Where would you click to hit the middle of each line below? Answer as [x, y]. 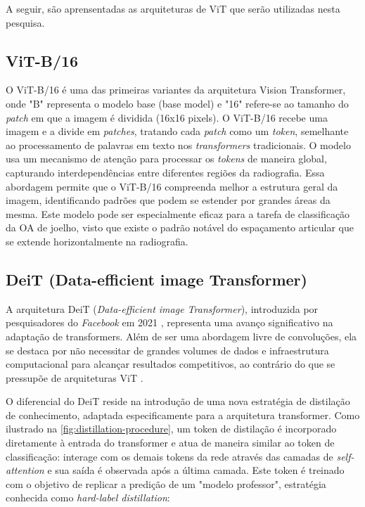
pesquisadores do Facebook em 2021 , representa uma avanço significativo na [169, 322]
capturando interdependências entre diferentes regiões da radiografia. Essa [165, 172]
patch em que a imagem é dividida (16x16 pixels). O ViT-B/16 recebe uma [167, 117]
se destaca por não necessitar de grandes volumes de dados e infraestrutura [167, 350]
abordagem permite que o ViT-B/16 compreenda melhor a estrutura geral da [172, 186]
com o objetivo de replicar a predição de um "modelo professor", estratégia [166, 483]
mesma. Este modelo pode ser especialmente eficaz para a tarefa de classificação [178, 213]
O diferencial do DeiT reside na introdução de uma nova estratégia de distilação [178, 401]
